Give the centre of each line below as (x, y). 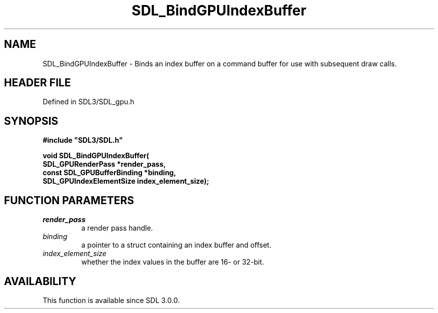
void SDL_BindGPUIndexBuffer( (96, 156)
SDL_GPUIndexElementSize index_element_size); (126, 181)
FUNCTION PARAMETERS (69, 200)
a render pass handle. (117, 228)
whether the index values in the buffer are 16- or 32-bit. (173, 262)
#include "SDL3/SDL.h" (83, 140)
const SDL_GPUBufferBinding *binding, (109, 173)
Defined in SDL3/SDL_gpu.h (88, 102)
